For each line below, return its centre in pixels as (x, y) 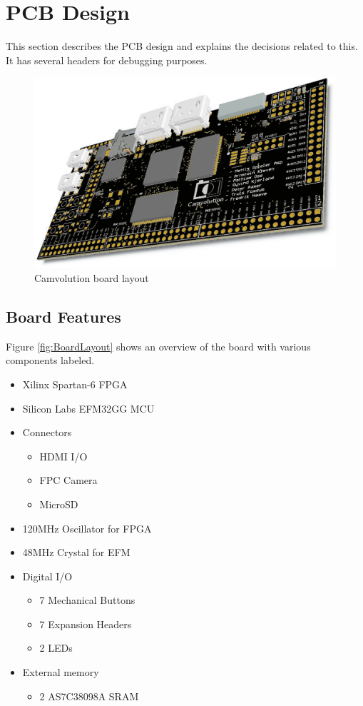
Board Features (63, 316)
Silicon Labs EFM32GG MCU (88, 408)
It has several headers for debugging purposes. (107, 60)
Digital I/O (47, 576)
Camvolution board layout (92, 277)
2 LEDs (56, 648)
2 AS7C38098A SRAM (89, 696)
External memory (61, 672)
